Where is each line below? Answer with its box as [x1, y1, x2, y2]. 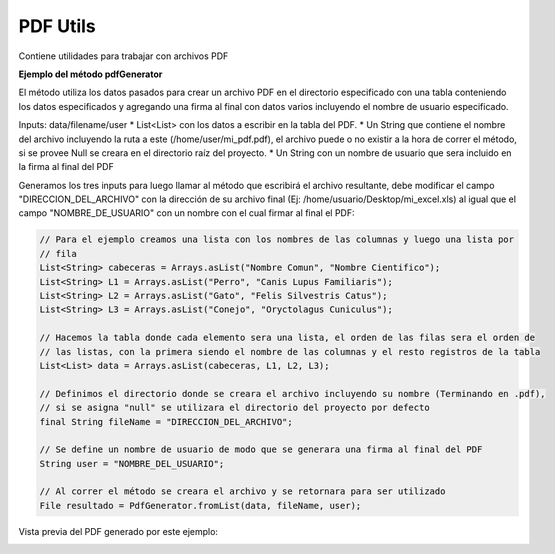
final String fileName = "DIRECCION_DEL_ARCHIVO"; [39, 416, 294, 427]
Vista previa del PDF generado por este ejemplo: [18, 525, 219, 537]
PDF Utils [18, 15, 97, 37]
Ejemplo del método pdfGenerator [18, 68, 163, 80]
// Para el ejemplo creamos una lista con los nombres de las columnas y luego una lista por [39, 234, 515, 245]
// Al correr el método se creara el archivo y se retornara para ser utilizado [39, 486, 446, 497]
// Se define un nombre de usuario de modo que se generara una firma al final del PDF [39, 444, 483, 455]
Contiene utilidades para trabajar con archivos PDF [18, 50, 229, 62]
